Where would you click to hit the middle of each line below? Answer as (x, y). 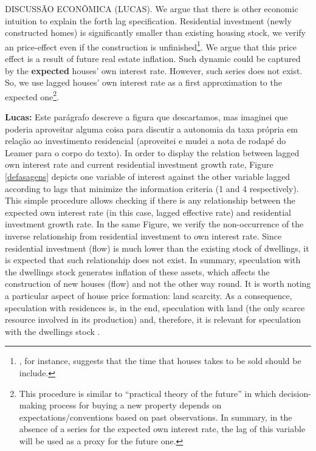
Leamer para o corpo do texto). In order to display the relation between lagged (152, 152)
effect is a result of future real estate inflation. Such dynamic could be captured (153, 59)
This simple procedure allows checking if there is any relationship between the (150, 200)
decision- (295, 393)
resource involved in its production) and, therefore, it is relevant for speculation (153, 319)
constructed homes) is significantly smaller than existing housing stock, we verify (155, 33)
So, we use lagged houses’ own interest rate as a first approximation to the (143, 82)
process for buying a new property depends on (136, 405)
